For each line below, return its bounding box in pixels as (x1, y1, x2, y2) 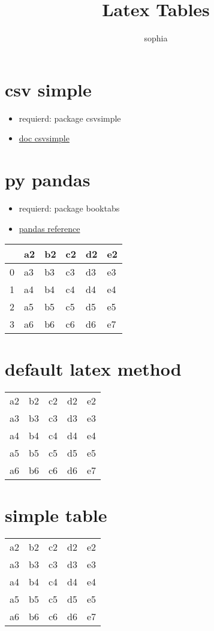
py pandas (5, 167, 91, 192)
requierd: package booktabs (19, 201, 120, 214)
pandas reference (19, 222, 80, 234)
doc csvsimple (19, 132, 70, 144)
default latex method (5, 357, 182, 381)
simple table (5, 503, 107, 527)
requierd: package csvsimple (19, 111, 121, 124)
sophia (144, 32, 168, 44)
